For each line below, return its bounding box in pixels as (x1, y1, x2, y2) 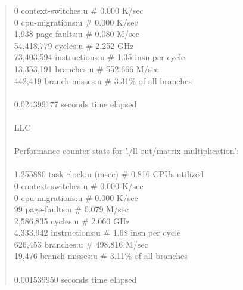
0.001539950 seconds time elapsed (14, 273, 137, 285)
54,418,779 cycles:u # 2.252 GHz (14, 39, 134, 51)
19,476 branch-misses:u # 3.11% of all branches (14, 249, 188, 262)
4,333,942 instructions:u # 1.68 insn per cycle (14, 226, 181, 239)
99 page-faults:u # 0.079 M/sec (14, 203, 129, 215)
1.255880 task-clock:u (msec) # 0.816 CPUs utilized (14, 168, 204, 180)
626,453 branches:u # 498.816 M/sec (14, 237, 148, 250)
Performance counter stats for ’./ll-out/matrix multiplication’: (14, 144, 239, 157)
